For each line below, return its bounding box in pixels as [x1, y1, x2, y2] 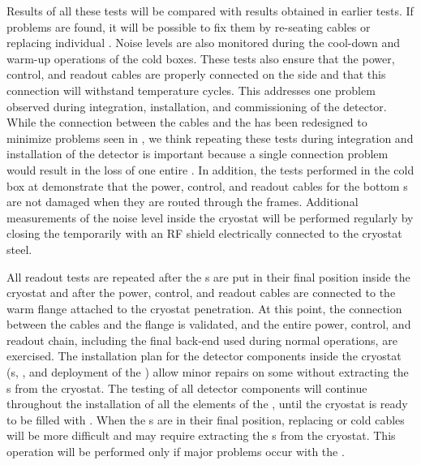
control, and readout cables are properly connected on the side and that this [6, 66, 386, 83]
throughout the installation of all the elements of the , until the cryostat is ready [6, 395, 408, 412]
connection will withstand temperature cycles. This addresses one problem [6, 81, 376, 98]
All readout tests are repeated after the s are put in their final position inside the [6, 268, 410, 285]
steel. [6, 240, 32, 257]
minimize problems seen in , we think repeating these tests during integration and [6, 129, 414, 146]
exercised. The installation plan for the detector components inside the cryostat [6, 347, 402, 364]
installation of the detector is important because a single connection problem [6, 145, 389, 162]
